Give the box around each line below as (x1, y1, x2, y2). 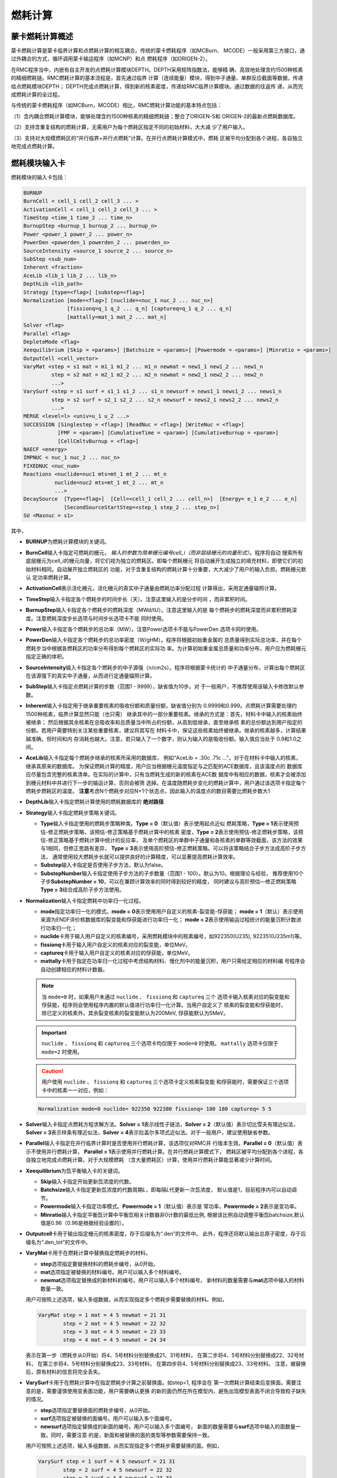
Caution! (41, 1067, 64, 1074)
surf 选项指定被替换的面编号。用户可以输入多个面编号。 (40, 1415, 175, 1422)
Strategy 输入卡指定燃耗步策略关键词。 (25, 809, 120, 816)
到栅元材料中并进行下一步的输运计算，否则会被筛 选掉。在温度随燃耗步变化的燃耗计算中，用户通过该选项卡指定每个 (25, 779, 306, 786)
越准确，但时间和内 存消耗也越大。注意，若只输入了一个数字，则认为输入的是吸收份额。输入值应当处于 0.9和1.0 (25, 735, 297, 742)
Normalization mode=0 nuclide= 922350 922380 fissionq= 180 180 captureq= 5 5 (38, 1106, 271, 1112)
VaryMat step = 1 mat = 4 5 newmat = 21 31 (38, 1312, 166, 1318)
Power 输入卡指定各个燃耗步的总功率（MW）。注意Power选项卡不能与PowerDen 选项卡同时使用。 (25, 625, 262, 633)
